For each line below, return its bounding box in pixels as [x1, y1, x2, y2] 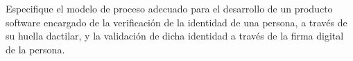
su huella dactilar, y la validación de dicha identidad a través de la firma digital [6, 28, 344, 43]
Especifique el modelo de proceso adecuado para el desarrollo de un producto [6, 1, 333, 15]
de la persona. [6, 42, 65, 56]
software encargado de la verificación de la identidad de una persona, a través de [6, 15, 347, 29]
